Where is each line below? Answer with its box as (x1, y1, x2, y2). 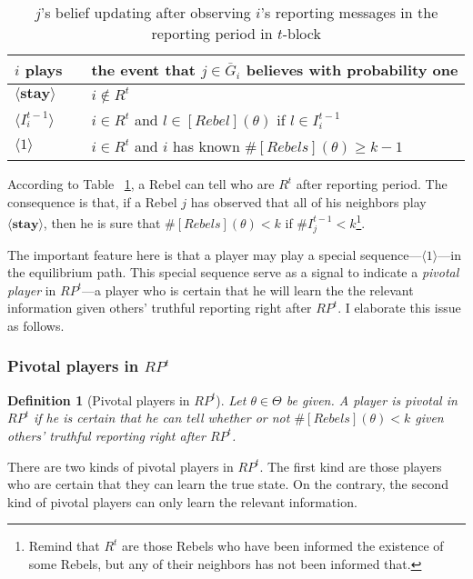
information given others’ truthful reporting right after (7, 298, 312, 317)
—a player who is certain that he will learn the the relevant (82, 280, 414, 299)
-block (282, 23, 321, 44)
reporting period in (151, 23, 273, 44)
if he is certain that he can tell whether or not (33, 408, 290, 427)
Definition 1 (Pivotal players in (7, 390, 190, 409)
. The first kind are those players (259, 456, 442, 475)
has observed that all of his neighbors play (190, 192, 427, 211)
